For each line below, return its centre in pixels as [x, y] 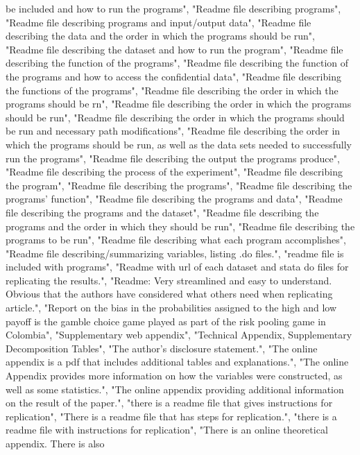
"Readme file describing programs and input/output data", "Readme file [158, 22]
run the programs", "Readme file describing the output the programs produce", [173, 158]
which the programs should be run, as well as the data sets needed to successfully [179, 144]
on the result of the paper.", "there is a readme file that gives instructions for [169, 403]
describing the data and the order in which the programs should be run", [160, 36]
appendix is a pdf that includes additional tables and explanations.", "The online [177, 362]
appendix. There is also [55, 443]
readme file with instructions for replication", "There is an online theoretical [167, 430]
